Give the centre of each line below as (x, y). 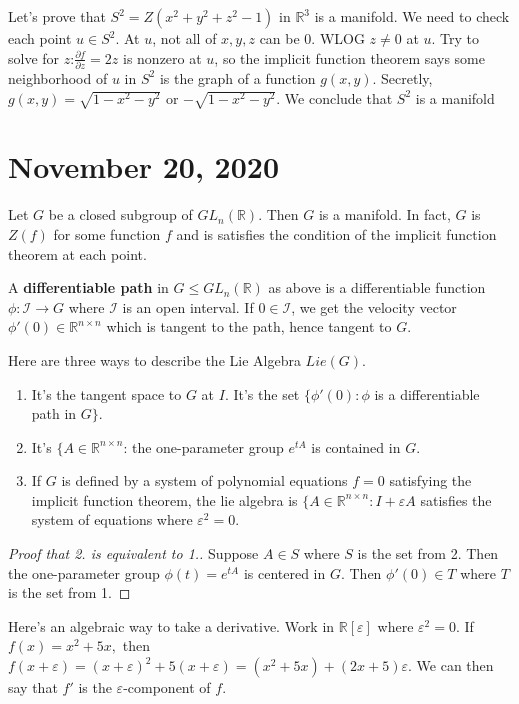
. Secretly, (402, 77)
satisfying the (430, 480)
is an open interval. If (188, 306)
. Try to (455, 38)
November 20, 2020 (143, 166)
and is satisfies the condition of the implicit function (336, 233)
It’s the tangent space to (106, 393)
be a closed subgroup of (120, 214)
